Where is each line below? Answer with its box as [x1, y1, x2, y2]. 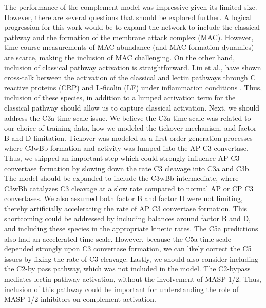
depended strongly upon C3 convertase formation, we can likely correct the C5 [4, 243, 252, 254]
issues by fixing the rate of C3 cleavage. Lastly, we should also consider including [4, 253, 259, 264]
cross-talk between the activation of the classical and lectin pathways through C [4, 72, 256, 83]
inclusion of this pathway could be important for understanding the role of [4, 283, 239, 294]
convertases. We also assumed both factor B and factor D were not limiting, [4, 193, 243, 204]
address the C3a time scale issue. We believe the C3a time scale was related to [4, 112, 251, 123]
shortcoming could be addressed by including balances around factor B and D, [4, 213, 251, 224]
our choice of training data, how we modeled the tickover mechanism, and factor [4, 122, 257, 133]
